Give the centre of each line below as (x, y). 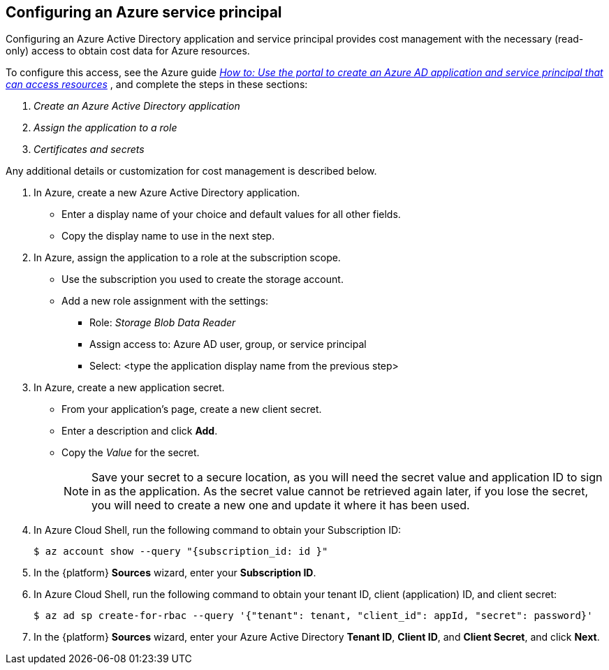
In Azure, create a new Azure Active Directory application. (167, 193)
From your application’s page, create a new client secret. (192, 409)
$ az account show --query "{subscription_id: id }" (181, 552)
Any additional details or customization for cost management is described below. (191, 171)
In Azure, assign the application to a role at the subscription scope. (187, 258)
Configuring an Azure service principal (144, 12)
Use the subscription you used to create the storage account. (203, 279)
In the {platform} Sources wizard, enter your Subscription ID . (175, 573)
